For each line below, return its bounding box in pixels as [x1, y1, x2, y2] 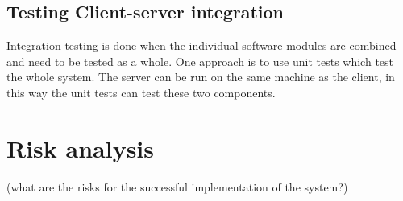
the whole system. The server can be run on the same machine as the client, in [6, 68, 395, 85]
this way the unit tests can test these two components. [6, 84, 276, 100]
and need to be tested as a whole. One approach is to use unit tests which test [6, 52, 394, 69]
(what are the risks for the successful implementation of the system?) [6, 178, 348, 195]
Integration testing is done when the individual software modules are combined [6, 37, 397, 54]
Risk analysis [6, 131, 155, 164]
